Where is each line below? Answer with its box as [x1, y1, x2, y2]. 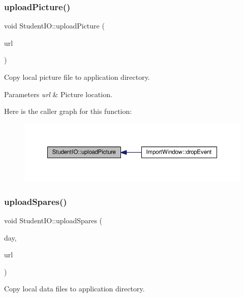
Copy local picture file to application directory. [4, 72, 150, 82]
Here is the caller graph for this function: [4, 106, 132, 116]
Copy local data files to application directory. [4, 283, 145, 294]
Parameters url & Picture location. [4, 88, 112, 99]
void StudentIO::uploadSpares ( [4, 215, 103, 225]
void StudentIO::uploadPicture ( [4, 20, 105, 31]
